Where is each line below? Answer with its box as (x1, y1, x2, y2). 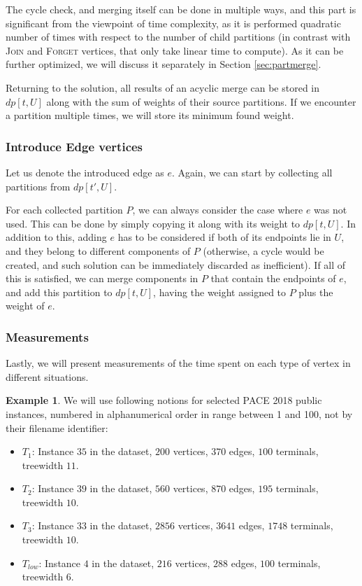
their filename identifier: (6, 420, 108, 435)
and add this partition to (6, 284, 113, 299)
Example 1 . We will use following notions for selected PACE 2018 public (6, 393, 322, 407)
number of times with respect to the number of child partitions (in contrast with (6, 29, 351, 44)
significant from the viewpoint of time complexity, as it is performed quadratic (6, 15, 341, 30)
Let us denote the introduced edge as (6, 165, 164, 179)
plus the (298, 284, 333, 299)
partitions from (6, 179, 71, 193)
